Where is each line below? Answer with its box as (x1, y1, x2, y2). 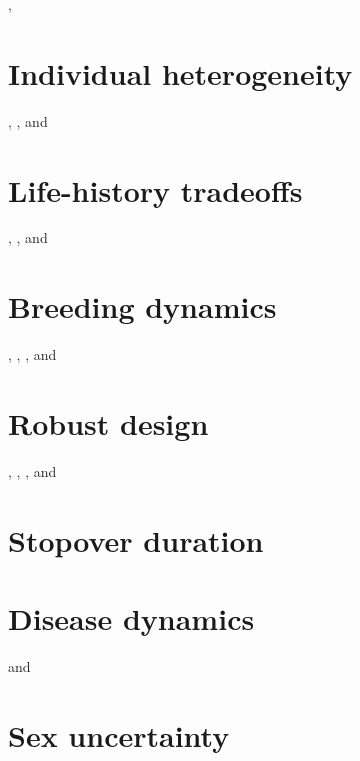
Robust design (8, 402, 209, 443)
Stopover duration (8, 519, 264, 560)
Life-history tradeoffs (8, 169, 303, 210)
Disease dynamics (8, 598, 255, 639)
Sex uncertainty (8, 714, 230, 755)
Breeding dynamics (8, 286, 277, 327)
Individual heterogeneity (8, 52, 353, 93)
